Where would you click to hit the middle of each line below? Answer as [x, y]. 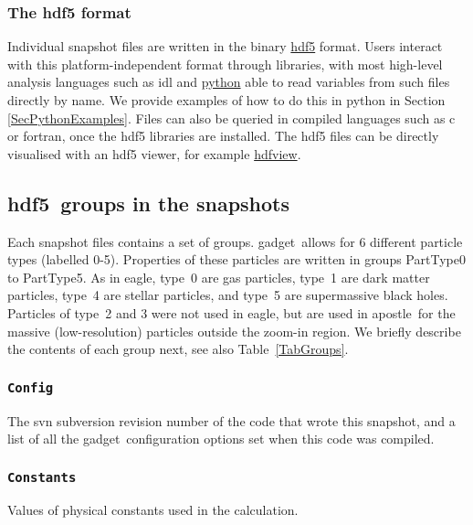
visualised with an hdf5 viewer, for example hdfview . [154, 153]
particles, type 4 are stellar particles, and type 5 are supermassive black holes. [228, 295]
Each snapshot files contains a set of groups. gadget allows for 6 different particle [235, 241]
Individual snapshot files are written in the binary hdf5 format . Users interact [225, 46]
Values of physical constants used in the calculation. [153, 510]
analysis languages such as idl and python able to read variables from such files [229, 82]
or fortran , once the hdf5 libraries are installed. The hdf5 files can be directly [223, 136]
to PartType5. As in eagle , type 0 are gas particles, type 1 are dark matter [219, 277]
